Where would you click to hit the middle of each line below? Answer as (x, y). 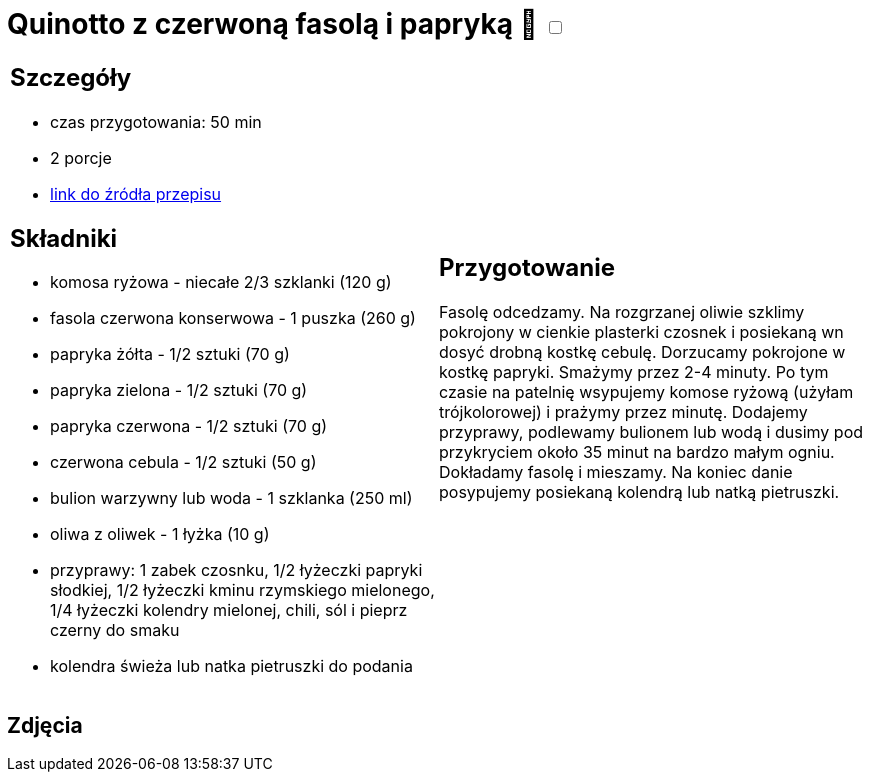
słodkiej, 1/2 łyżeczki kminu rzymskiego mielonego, (242, 590)
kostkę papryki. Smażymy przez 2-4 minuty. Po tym (634, 372)
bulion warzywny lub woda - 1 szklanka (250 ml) (231, 498)
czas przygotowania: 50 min (156, 121)
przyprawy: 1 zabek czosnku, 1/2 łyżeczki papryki (236, 570)
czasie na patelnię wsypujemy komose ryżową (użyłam (646, 392)
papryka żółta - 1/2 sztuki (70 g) (170, 354)
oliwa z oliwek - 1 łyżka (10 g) (160, 534)
